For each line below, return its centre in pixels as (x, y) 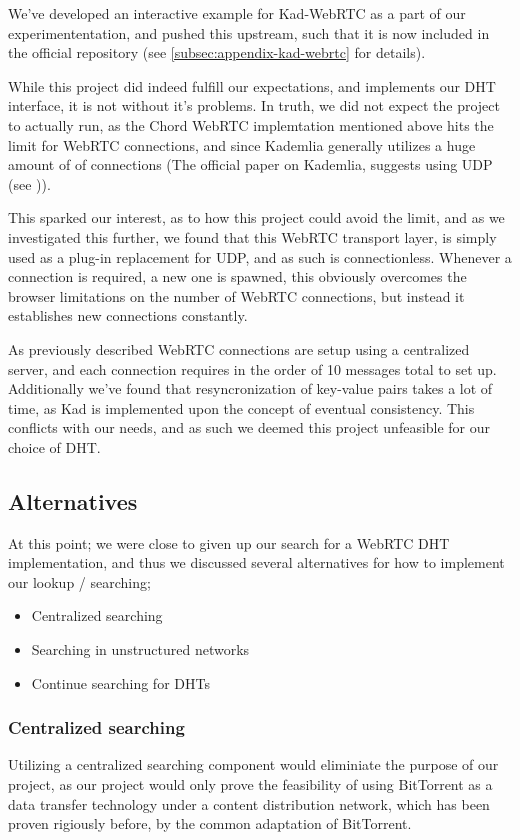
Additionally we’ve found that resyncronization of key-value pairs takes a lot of (250, 388)
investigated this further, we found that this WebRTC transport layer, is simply (252, 236)
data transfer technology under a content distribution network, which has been (249, 803)
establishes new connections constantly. (128, 315)
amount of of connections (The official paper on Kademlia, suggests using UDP (250, 164)
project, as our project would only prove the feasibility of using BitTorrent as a (250, 784)
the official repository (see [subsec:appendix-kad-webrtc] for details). (217, 52)
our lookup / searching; (79, 581)
